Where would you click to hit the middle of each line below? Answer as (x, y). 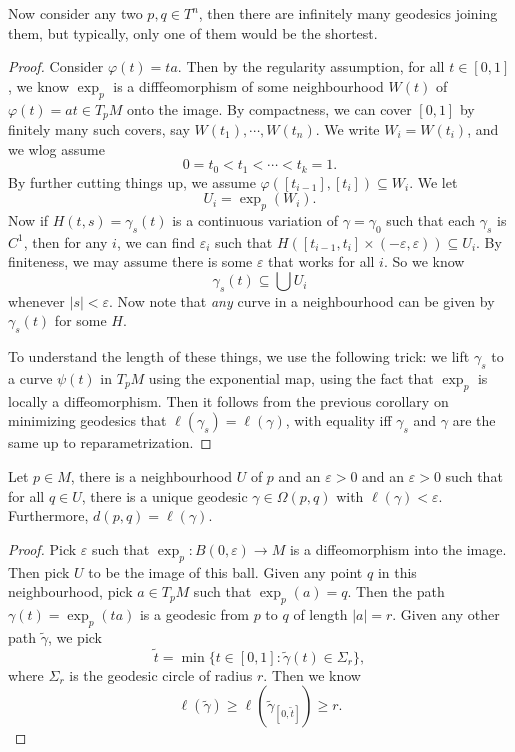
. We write (347, 129)
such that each (431, 220)
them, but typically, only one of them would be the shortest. (193, 32)
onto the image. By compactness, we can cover (269, 108)
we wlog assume (56, 148)
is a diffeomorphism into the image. (398, 548)
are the (474, 420)
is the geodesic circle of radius (161, 674)
